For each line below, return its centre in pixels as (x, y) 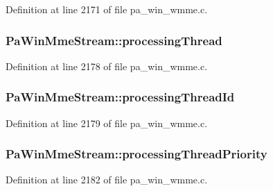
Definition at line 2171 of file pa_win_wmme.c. (107, 9)
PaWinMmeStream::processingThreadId (120, 97)
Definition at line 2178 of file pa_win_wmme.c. (107, 66)
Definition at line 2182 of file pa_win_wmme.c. (107, 180)
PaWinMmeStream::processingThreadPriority (136, 154)
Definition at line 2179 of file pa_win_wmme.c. (107, 123)
